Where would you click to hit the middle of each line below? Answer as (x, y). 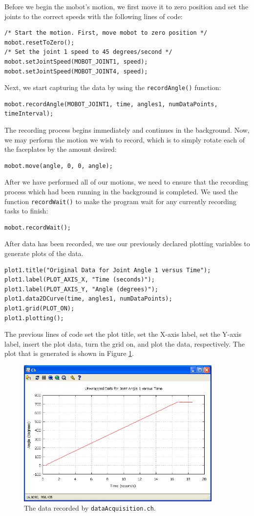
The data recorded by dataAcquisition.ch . (90, 508)
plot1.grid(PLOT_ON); (40, 308)
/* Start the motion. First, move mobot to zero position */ (106, 33)
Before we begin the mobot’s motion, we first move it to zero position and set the (127, 6)
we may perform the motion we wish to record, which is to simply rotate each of (125, 139)
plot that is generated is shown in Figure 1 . (69, 353)
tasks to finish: (26, 211)
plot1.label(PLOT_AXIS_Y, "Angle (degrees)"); (81, 289)
